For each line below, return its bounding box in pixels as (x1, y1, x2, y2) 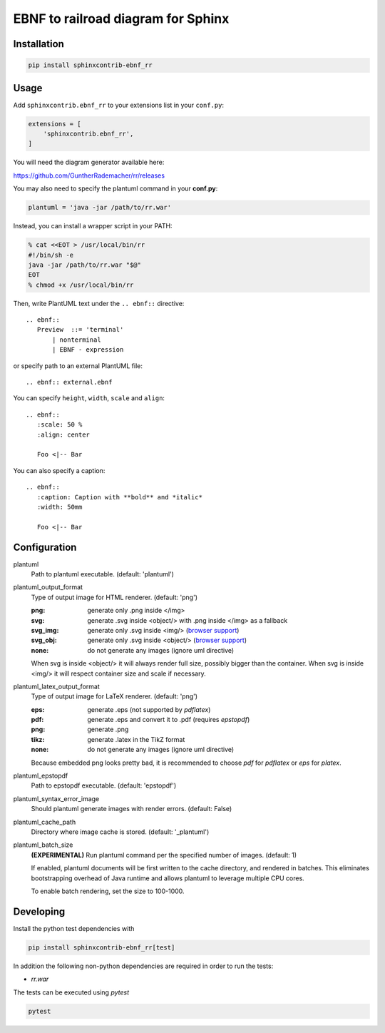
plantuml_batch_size (13, 840, 73, 849)
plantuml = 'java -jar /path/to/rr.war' (28, 203, 171, 212)
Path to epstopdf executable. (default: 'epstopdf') (31, 781, 177, 790)
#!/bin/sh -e (28, 250, 74, 259)
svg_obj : (31, 636, 57, 645)
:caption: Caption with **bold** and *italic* (36, 493, 203, 501)
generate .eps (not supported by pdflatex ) (87, 705, 211, 713)
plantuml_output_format (13, 583, 83, 591)
